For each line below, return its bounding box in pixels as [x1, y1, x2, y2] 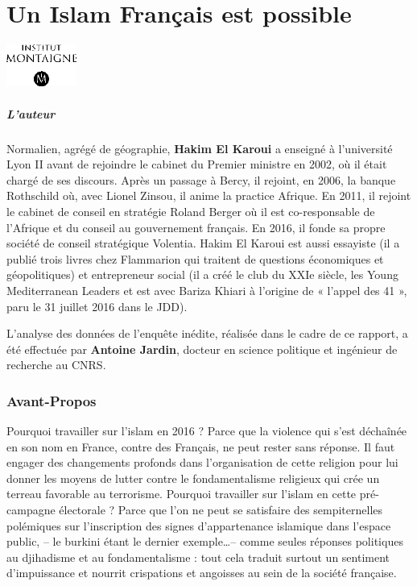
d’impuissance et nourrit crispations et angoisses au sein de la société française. [6, 564, 397, 581]
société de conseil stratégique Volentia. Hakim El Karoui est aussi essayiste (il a [6, 235, 400, 251]
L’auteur [6, 105, 56, 122]
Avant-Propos [6, 390, 97, 410]
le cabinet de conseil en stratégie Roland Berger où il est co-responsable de [6, 202, 375, 219]
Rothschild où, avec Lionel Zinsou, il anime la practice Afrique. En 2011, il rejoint [6, 187, 411, 204]
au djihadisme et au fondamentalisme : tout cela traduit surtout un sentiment [6, 548, 390, 565]
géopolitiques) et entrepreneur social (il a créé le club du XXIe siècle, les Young [6, 266, 398, 283]
